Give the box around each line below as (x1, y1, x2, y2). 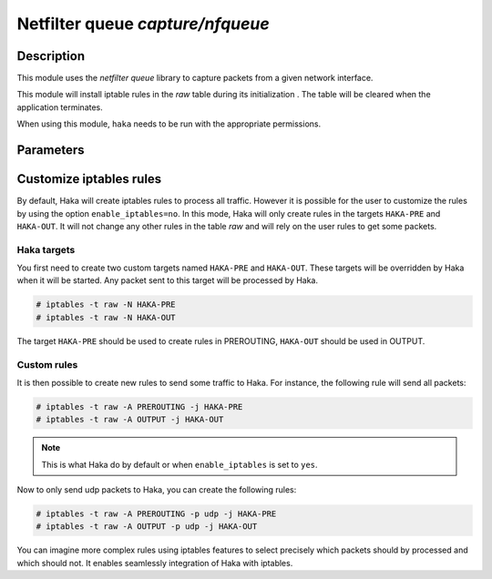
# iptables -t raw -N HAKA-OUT (36, 312, 177, 322)
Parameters (16, 142, 85, 158)
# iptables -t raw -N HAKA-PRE (36, 300, 177, 310)
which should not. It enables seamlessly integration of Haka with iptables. (16, 557, 293, 568)
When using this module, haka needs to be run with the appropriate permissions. (16, 118, 322, 129)
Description (16, 48, 86, 64)
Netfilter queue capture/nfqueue (16, 14, 271, 34)
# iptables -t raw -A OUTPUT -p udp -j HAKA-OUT (36, 522, 258, 532)
